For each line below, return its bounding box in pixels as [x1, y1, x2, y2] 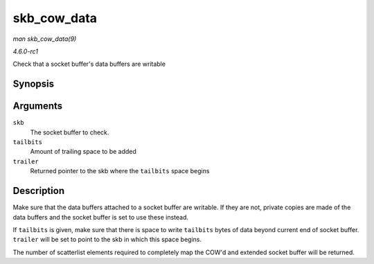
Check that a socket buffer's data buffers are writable [12, 60, 166, 69]
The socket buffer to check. [30, 128, 109, 137]
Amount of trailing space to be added [30, 148, 136, 156]
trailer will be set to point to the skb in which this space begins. [12, 236, 202, 244]
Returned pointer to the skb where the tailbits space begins [30, 167, 210, 175]
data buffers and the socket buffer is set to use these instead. [12, 213, 189, 221]
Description [12, 185, 65, 197]
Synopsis [12, 78, 55, 90]
